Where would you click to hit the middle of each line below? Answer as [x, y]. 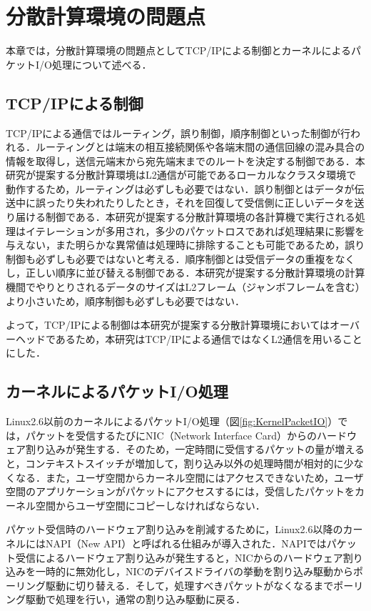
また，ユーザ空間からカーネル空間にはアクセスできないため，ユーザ [204, 477]
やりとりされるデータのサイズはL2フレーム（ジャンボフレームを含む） [200, 287]
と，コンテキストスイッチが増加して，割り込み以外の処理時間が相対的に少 [180, 463]
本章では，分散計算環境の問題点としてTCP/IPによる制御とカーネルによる [179, 50]
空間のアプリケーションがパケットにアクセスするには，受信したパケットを [181, 491]
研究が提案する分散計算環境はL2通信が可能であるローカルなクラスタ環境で [181, 175]
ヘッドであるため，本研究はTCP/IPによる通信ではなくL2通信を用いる [179, 338]
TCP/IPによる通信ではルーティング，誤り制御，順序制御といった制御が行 [178, 133]
